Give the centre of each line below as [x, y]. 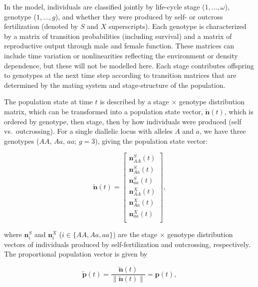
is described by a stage [134, 102]
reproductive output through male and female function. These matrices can [119, 46]
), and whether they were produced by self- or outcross [139, 16]
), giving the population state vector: [151, 141]
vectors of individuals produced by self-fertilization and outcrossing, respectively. [127, 244]
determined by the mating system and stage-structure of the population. [115, 85]
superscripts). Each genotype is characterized [177, 26]
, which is [239, 111]
